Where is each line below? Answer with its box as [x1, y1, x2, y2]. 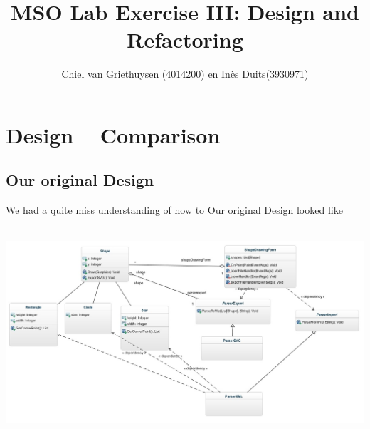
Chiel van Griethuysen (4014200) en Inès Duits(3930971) [61, 66, 309, 81]
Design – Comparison [6, 120, 221, 149]
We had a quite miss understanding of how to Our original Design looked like [6, 202, 343, 217]
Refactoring [127, 25, 243, 54]
